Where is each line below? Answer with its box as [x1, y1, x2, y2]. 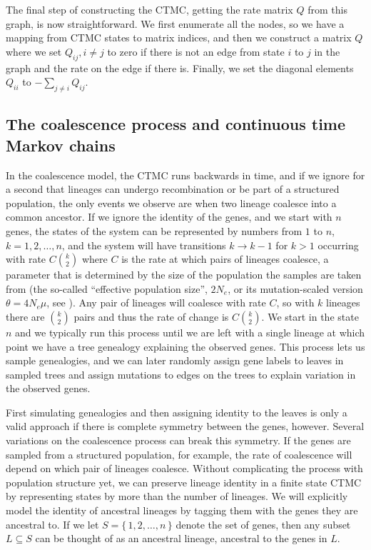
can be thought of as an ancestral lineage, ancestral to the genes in [35, 531, 327, 546]
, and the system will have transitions [61, 237, 226, 252]
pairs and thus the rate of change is [73, 309, 229, 324]
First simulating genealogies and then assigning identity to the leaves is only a [6, 404, 347, 419]
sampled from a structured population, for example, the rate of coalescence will [6, 446, 352, 461]
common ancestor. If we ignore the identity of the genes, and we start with [6, 209, 332, 224]
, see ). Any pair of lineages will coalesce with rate [46, 295, 266, 310]
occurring [317, 237, 359, 252]
